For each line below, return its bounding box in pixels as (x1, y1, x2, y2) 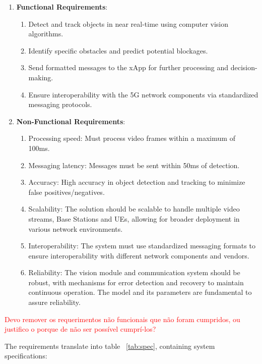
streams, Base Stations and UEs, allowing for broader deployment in (28, 213, 240, 224)
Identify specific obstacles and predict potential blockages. (28, 45, 208, 56)
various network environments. (28, 223, 123, 234)
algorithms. (28, 28, 63, 39)
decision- (230, 62, 257, 73)
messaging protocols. (28, 99, 92, 110)
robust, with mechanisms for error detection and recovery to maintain (28, 277, 244, 287)
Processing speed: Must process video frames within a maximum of (28, 133, 235, 143)
